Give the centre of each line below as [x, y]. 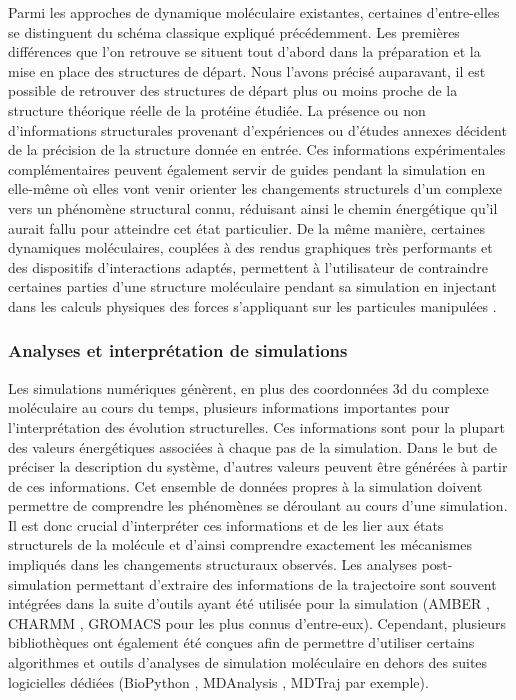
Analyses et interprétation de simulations [178, 350]
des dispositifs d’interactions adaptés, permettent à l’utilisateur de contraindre [248, 266]
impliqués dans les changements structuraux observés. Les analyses [212, 564]
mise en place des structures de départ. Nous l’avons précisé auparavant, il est [247, 70]
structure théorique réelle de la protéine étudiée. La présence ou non [217, 109]
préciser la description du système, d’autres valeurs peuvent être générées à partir [258, 466]
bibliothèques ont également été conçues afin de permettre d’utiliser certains [241, 642]
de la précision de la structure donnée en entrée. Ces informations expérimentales [257, 149]
